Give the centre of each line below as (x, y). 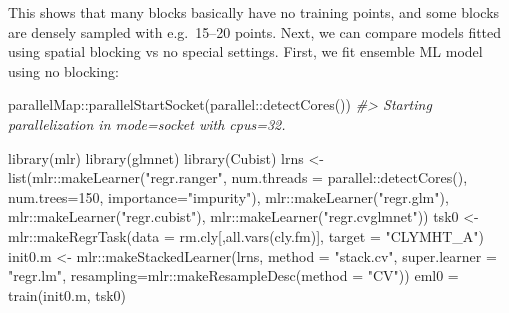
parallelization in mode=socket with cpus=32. (147, 123)
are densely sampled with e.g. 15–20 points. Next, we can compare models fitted (255, 31)
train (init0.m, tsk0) (67, 294)
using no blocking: (63, 70)
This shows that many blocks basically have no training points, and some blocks (254, 12)
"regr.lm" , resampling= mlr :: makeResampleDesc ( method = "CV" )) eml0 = (233, 275)
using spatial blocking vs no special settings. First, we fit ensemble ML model (245, 51)
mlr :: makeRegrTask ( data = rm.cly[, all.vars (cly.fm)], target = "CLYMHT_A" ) (246, 235)
